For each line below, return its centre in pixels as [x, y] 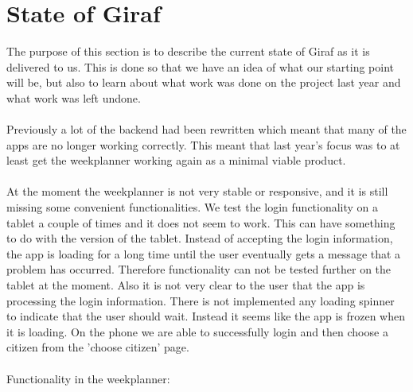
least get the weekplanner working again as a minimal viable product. [176, 160]
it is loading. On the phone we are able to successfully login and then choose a [197, 331]
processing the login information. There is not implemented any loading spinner [201, 300]
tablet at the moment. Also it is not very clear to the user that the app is [186, 285]
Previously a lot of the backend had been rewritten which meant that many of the [206, 129]
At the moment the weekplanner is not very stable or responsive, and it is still [197, 191]
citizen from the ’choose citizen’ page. [98, 347]
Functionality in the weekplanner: [88, 378]
